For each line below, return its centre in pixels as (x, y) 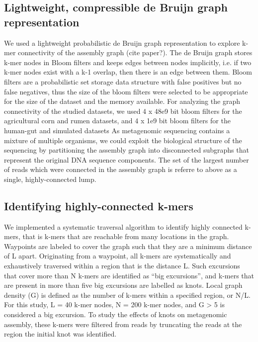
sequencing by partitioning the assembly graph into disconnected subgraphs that (127, 150)
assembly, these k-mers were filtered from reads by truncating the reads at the (123, 324)
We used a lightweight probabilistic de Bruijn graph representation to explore (122, 43)
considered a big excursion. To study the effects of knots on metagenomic (116, 314)
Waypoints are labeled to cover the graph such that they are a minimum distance (128, 246)
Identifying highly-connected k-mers (99, 206)
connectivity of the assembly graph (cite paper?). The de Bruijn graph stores (135, 52)
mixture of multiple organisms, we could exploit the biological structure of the (123, 140)
